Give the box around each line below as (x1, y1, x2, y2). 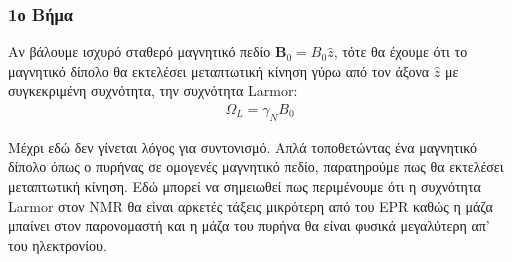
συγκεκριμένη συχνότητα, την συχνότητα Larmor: (8, 80, 298, 101)
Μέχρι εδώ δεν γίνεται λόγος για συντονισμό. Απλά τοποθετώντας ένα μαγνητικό (8, 136, 477, 157)
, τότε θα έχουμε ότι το (333, 41, 468, 62)
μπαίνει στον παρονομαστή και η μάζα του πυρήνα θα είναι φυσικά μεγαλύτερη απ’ (8, 215, 490, 236)
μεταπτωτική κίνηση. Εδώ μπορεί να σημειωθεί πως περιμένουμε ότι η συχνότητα (8, 176, 481, 197)
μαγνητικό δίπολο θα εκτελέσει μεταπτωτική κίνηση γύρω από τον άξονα (8, 60, 430, 81)
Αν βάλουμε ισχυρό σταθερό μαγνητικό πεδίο (8, 41, 271, 62)
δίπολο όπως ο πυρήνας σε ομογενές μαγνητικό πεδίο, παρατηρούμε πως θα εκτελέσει (8, 156, 504, 177)
